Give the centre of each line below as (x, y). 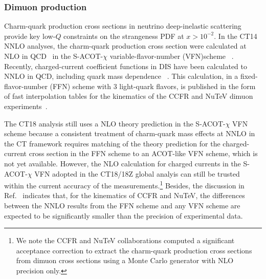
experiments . (26, 106)
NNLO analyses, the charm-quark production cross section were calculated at (125, 46)
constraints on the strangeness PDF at (124, 36)
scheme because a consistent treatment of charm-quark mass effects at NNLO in (130, 133)
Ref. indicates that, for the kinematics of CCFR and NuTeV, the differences (125, 195)
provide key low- (30, 36)
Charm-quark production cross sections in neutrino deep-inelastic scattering (123, 26)
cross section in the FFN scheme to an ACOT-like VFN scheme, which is (143, 153)
